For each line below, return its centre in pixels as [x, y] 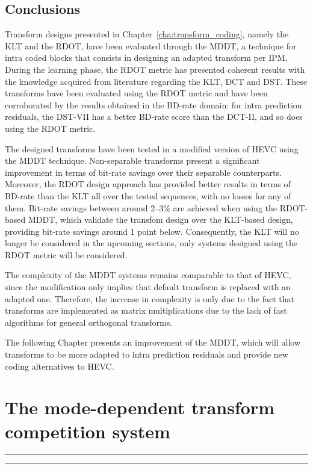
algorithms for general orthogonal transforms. [89, 322]
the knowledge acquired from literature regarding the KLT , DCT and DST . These [156, 81]
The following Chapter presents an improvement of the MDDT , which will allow [153, 342]
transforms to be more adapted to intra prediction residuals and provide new [147, 354]
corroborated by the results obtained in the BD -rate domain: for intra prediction [153, 104]
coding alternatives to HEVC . [60, 366]
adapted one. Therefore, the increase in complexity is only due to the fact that [150, 298]
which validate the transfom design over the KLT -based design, [176, 219]
